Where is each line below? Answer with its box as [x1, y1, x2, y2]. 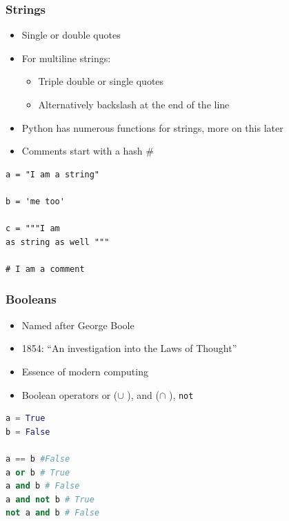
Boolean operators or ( [21, 387, 118, 402]
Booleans [6, 291, 57, 308]
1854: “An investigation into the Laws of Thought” [21, 341, 237, 355]
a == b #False [6, 453, 70, 464]
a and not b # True [6, 494, 94, 504]
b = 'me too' [6, 196, 65, 206]
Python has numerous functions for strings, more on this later [21, 120, 283, 135]
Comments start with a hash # [21, 144, 154, 158]
